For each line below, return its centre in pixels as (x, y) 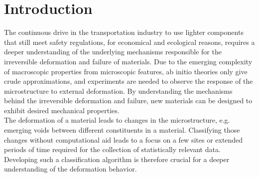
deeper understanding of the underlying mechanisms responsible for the (113, 52)
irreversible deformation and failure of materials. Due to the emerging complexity (128, 61)
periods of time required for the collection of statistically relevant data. (112, 149)
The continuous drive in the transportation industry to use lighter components (124, 32)
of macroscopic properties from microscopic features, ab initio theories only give (126, 71)
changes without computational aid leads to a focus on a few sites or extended (124, 139)
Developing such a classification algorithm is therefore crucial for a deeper (117, 159)
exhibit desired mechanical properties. (62, 110)
